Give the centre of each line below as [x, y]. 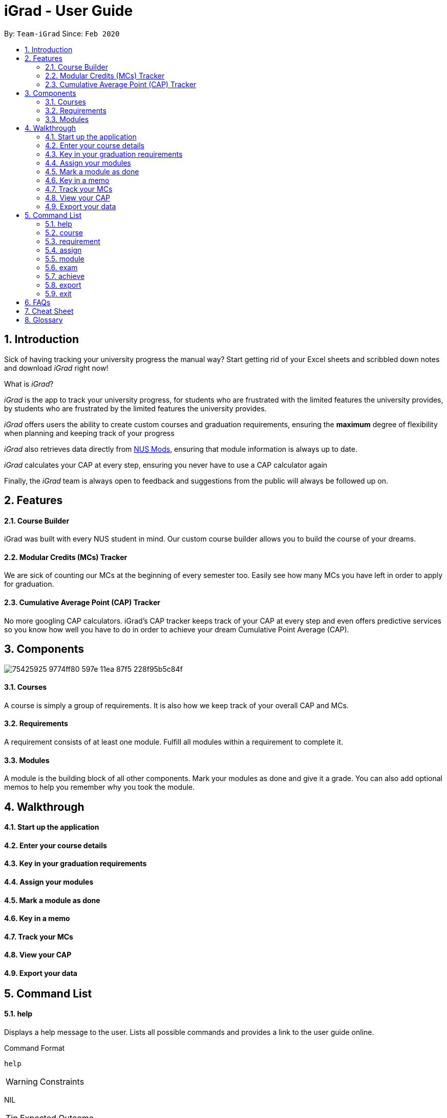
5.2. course [64, 232]
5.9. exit [58, 293]
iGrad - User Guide [69, 11]
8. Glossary [44, 320]
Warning [22, 1081]
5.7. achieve [65, 276]
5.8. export [63, 285]
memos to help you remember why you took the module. [100, 787]
